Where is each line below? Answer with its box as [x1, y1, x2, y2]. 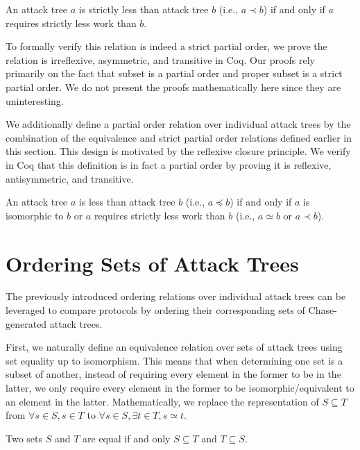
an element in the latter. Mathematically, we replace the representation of [6, 394, 319, 408]
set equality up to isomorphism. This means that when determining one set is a [6, 353, 343, 367]
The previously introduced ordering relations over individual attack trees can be [6, 289, 346, 303]
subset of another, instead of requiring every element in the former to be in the [6, 367, 341, 381]
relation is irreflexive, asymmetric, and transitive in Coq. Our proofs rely [6, 52, 315, 67]
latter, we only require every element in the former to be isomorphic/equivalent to [6, 381, 354, 394]
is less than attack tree [78, 194, 175, 209]
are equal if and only [83, 431, 171, 445]
